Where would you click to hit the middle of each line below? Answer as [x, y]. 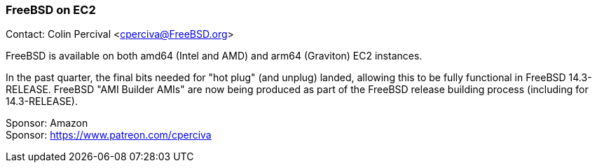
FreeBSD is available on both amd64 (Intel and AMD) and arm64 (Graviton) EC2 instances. [214, 56]
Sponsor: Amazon [47, 123]
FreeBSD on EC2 [51, 10]
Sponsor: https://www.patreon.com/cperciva [109, 135]
